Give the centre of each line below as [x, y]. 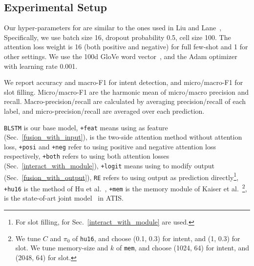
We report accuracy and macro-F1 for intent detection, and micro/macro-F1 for [124, 82]
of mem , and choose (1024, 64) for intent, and [183, 248]
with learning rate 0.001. [41, 66]
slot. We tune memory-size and [62, 248]
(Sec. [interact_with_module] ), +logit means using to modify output [109, 166]
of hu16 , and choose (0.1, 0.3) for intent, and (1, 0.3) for [156, 238]
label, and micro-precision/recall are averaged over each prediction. [104, 111]
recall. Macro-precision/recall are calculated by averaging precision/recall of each [125, 101]
